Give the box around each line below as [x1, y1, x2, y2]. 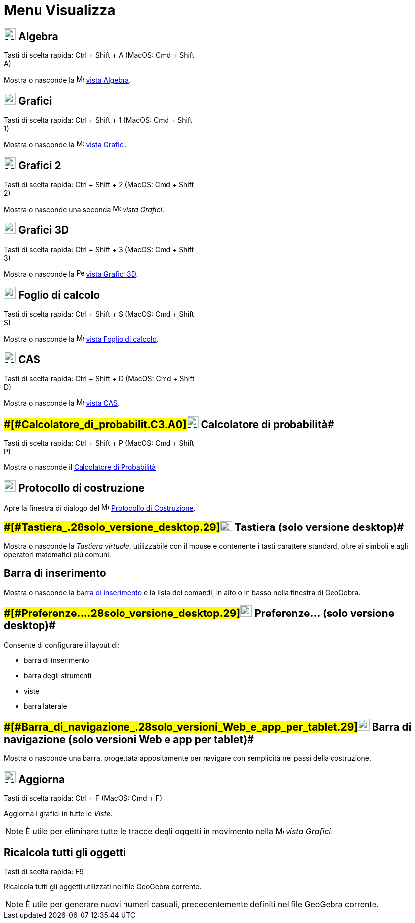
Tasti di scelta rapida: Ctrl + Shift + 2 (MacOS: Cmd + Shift [4, 180, 194, 189]
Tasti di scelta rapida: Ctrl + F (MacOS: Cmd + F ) [4, 794, 163, 803]
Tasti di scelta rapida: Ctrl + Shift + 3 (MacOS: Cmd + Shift [4, 245, 194, 254]
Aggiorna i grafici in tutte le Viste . [4, 809, 113, 818]
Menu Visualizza [4, 2, 116, 19]
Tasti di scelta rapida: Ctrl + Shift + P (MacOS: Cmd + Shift [4, 439, 194, 448]
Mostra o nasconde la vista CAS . [4, 399, 120, 408]
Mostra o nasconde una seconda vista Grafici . [4, 205, 164, 214]
